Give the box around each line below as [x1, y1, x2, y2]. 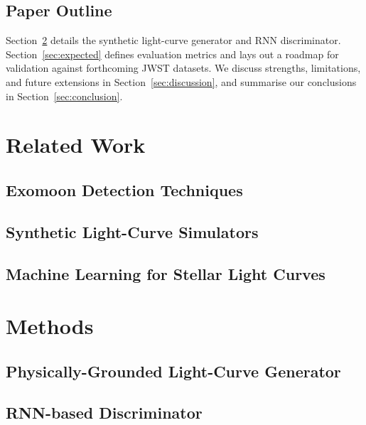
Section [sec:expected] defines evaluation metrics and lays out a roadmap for [6, 46, 339, 61]
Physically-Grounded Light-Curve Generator [6, 360, 341, 382]
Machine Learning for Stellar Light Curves [6, 262, 325, 284]
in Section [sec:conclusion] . [6, 88, 123, 103]
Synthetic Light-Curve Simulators [6, 220, 259, 242]
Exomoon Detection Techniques [6, 178, 243, 200]
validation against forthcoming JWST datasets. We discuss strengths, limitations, [6, 60, 361, 75]
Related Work [6, 130, 146, 159]
